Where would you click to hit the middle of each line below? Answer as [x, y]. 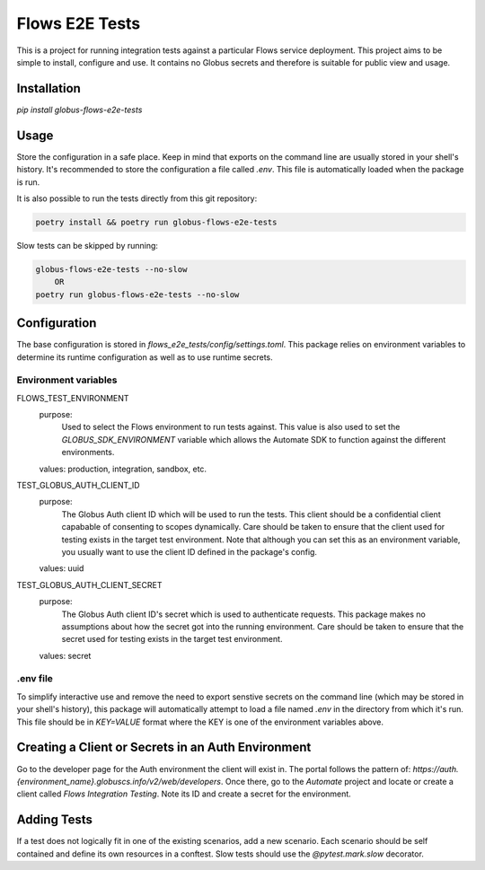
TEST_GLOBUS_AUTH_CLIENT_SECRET [89, 584]
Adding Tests [55, 820]
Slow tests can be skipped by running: [88, 245]
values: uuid [62, 568]
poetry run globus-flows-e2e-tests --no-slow [137, 294]
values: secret [65, 655]
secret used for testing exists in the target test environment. [172, 639]
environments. [88, 453]
